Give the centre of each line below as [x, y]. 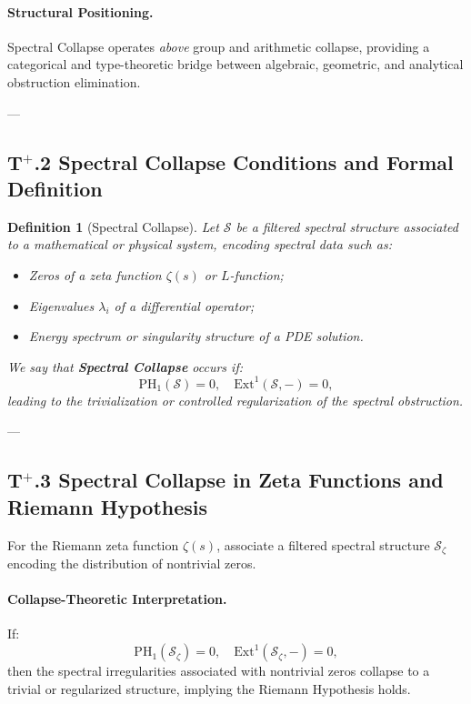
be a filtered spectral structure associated [347, 226]
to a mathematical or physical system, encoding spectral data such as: [200, 244]
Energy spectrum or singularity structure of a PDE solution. [196, 336]
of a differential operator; [184, 305]
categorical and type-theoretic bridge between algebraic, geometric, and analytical [235, 64]
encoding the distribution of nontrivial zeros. [132, 563]
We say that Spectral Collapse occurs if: [125, 366]
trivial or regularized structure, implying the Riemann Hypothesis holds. [209, 688]
